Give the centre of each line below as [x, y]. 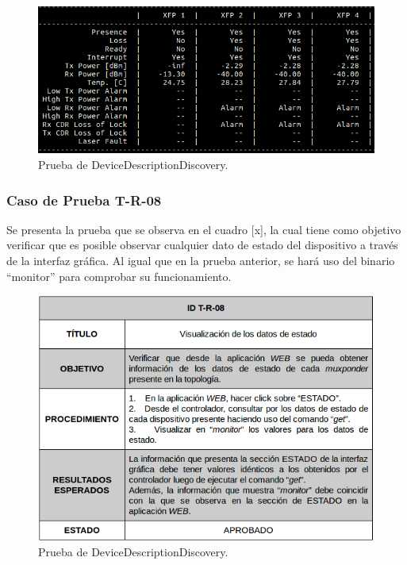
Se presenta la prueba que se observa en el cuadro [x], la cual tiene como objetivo [204, 229]
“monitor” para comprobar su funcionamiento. [119, 276]
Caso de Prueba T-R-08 [84, 200]
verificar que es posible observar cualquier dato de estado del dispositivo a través [202, 245]
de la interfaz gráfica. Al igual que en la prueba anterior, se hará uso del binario [201, 261]
